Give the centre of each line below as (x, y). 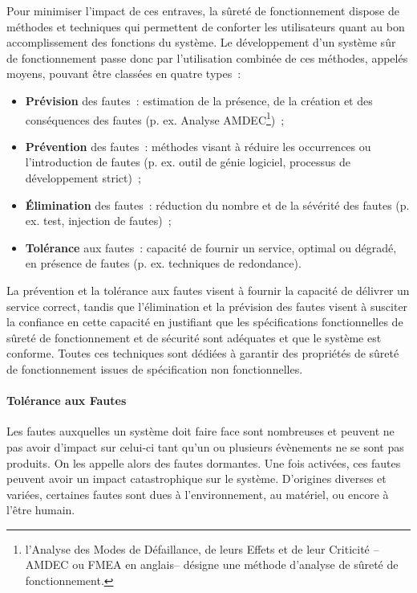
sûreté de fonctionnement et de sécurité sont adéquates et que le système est (194, 337)
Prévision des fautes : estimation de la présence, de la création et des (199, 100)
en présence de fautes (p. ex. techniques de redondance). (163, 263)
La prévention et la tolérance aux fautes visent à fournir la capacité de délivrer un (208, 290)
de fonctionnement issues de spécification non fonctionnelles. (155, 368)
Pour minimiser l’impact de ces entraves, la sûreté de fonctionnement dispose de (203, 10)
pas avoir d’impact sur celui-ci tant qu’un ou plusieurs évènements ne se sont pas (205, 446)
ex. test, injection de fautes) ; (98, 221)
